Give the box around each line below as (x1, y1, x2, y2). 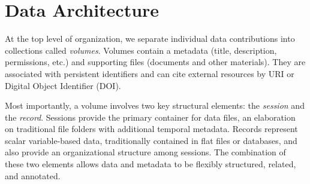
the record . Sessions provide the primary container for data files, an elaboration (5, 111, 296, 123)
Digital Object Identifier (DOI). (5, 79, 121, 91)
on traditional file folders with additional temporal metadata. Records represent (5, 122, 298, 135)
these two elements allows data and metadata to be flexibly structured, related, (5, 158, 296, 170)
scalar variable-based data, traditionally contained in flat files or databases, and (5, 134, 297, 146)
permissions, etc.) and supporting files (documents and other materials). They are (5, 56, 306, 68)
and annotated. (5, 169, 61, 182)
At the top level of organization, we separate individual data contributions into (5, 32, 295, 45)
